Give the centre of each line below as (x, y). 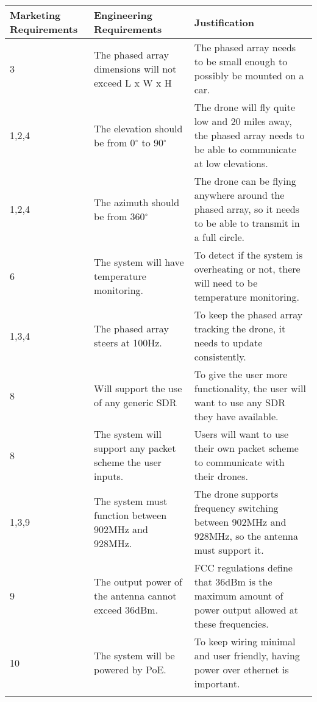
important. (217, 683)
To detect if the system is (248, 255)
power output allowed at (246, 610)
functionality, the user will (250, 388)
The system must (131, 501)
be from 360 (119, 216)
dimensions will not (135, 68)
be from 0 (115, 142)
